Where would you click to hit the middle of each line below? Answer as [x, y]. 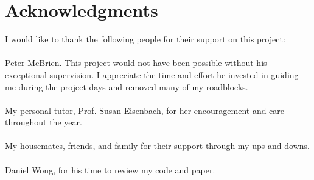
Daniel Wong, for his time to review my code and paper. [110, 169]
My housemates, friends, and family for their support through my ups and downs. [157, 146]
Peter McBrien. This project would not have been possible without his [136, 63]
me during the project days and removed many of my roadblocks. [127, 86]
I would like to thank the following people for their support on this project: [145, 39]
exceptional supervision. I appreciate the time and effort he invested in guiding [152, 74]
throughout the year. [44, 122]
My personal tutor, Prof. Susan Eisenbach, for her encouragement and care [145, 110]
